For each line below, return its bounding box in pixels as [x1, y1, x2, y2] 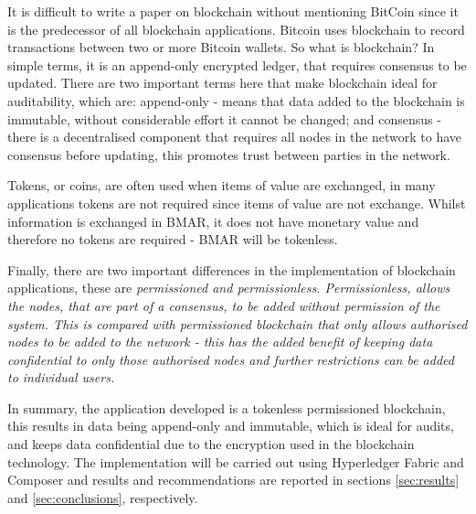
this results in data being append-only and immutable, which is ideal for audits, [7, 416, 454, 435]
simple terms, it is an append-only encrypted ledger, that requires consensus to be [7, 55, 467, 74]
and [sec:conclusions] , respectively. [7, 487, 198, 507]
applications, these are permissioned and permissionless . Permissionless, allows [7, 278, 450, 297]
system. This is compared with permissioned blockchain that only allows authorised [7, 314, 468, 333]
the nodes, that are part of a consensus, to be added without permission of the [7, 295, 440, 315]
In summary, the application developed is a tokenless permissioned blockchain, [7, 398, 446, 417]
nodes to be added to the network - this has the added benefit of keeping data [7, 332, 433, 351]
